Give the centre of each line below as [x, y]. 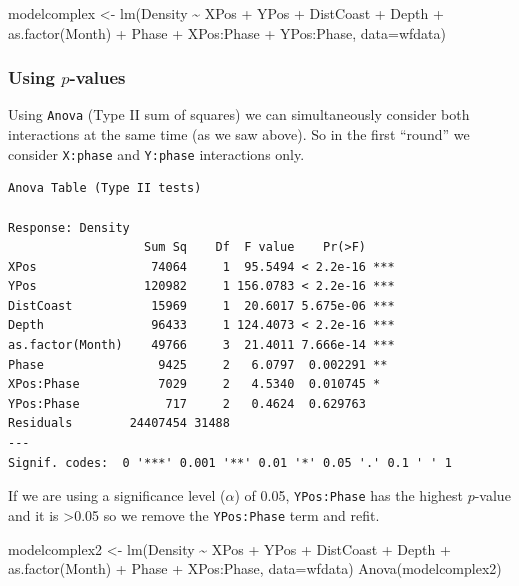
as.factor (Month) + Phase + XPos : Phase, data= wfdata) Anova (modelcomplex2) [255, 568]
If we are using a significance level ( [117, 495]
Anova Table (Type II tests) [105, 188]
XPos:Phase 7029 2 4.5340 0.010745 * [194, 384]
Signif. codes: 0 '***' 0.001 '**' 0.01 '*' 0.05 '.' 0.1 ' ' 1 [230, 462]
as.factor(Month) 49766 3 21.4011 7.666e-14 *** [201, 345]
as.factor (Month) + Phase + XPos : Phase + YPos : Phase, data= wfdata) [227, 32]
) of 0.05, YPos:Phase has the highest [348, 495]
